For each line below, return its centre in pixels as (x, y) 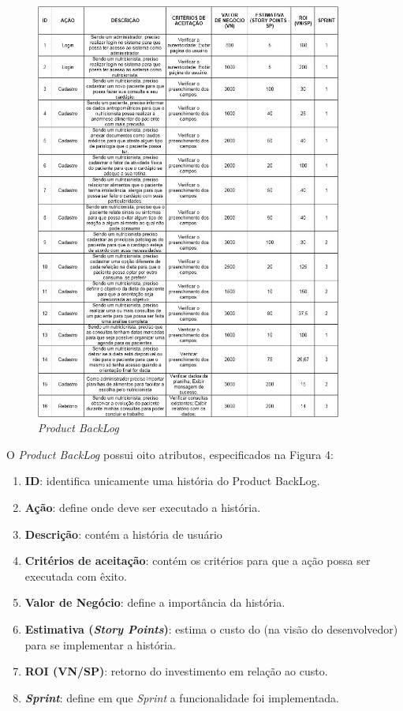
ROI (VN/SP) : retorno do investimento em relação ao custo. (176, 671)
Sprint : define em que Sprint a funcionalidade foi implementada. (182, 697)
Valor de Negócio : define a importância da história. (155, 602)
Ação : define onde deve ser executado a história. (143, 507)
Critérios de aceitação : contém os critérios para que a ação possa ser (198, 561)
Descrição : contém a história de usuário (123, 534)
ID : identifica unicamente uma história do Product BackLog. (172, 481)
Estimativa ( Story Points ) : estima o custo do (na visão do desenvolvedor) (211, 628)
